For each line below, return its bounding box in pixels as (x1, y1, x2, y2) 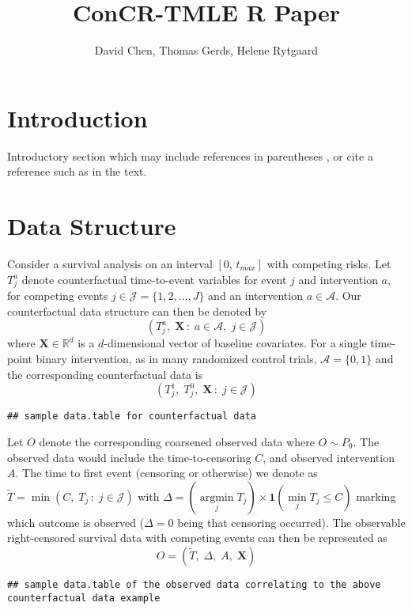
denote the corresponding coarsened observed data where (39, 433, 315, 449)
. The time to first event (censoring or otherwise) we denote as (15, 464, 318, 481)
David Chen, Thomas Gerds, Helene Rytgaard (94, 42, 319, 59)
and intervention (298, 271, 378, 287)
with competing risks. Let (266, 255, 391, 271)
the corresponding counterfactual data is (7, 366, 203, 382)
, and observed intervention (263, 449, 395, 465)
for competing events (7, 287, 108, 304)
